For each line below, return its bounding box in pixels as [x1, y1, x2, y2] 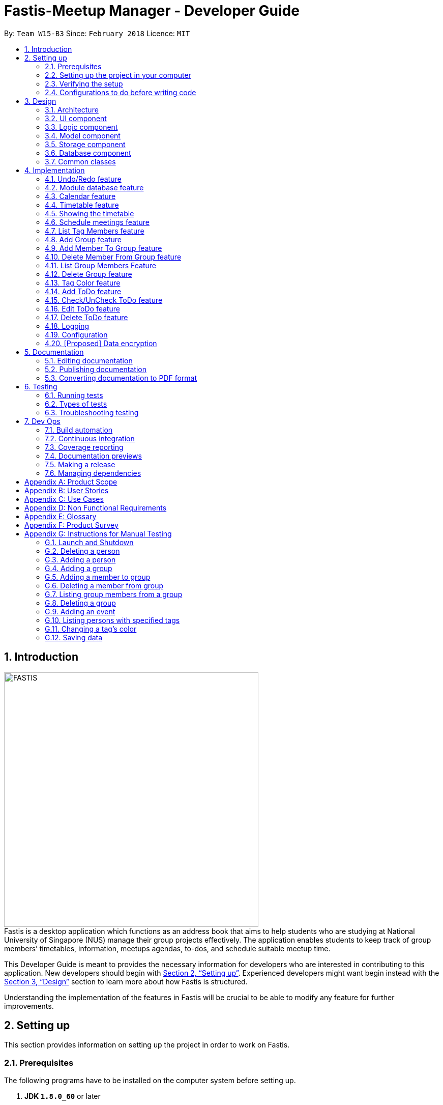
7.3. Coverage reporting [45, 442, 124, 451]
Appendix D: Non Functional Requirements [24, 503, 167, 512]
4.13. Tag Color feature [45, 278, 121, 287]
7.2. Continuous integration [45, 434, 135, 443]
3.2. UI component [45, 114, 107, 123]
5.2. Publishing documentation [45, 364, 146, 374]
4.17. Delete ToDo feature [45, 313, 128, 322]
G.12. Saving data [45, 633, 103, 642]
